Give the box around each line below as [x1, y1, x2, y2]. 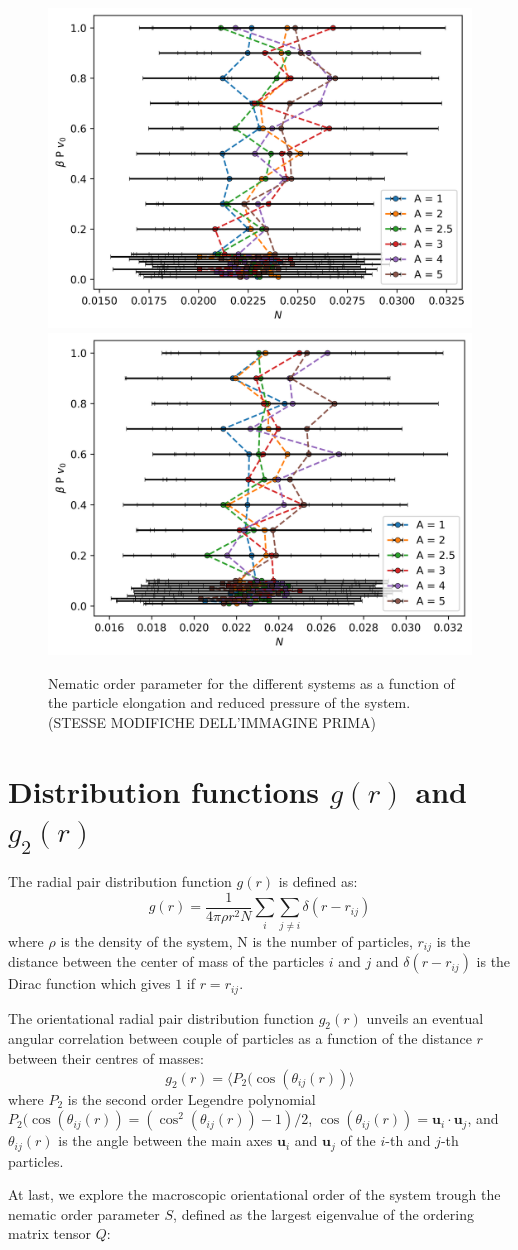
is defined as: [278, 871, 358, 892]
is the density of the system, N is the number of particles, [60, 930, 413, 951]
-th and [385, 1130, 431, 1151]
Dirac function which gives [8, 973, 171, 994]
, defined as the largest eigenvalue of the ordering [173, 1203, 474, 1224]
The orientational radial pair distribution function [8, 1007, 314, 1028]
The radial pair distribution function [8, 871, 232, 892]
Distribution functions [8, 770, 320, 811]
